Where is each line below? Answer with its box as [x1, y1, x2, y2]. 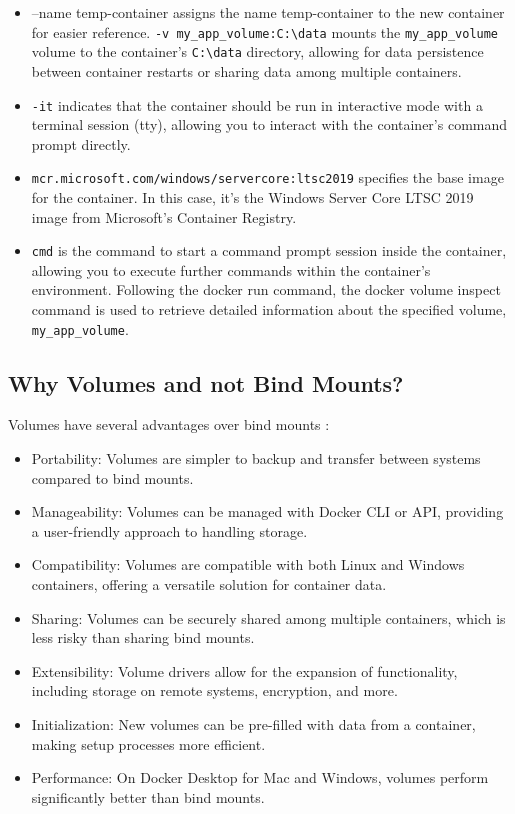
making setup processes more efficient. [31, 733, 266, 754]
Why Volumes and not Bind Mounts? [8, 367, 404, 398]
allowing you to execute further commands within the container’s [31, 259, 431, 280]
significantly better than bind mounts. [31, 786, 265, 807]
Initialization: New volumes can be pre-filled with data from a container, [31, 714, 476, 735]
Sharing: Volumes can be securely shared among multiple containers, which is [31, 607, 506, 628]
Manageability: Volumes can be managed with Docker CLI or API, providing [31, 501, 504, 522]
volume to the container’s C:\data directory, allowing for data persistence [31, 41, 484, 62]
